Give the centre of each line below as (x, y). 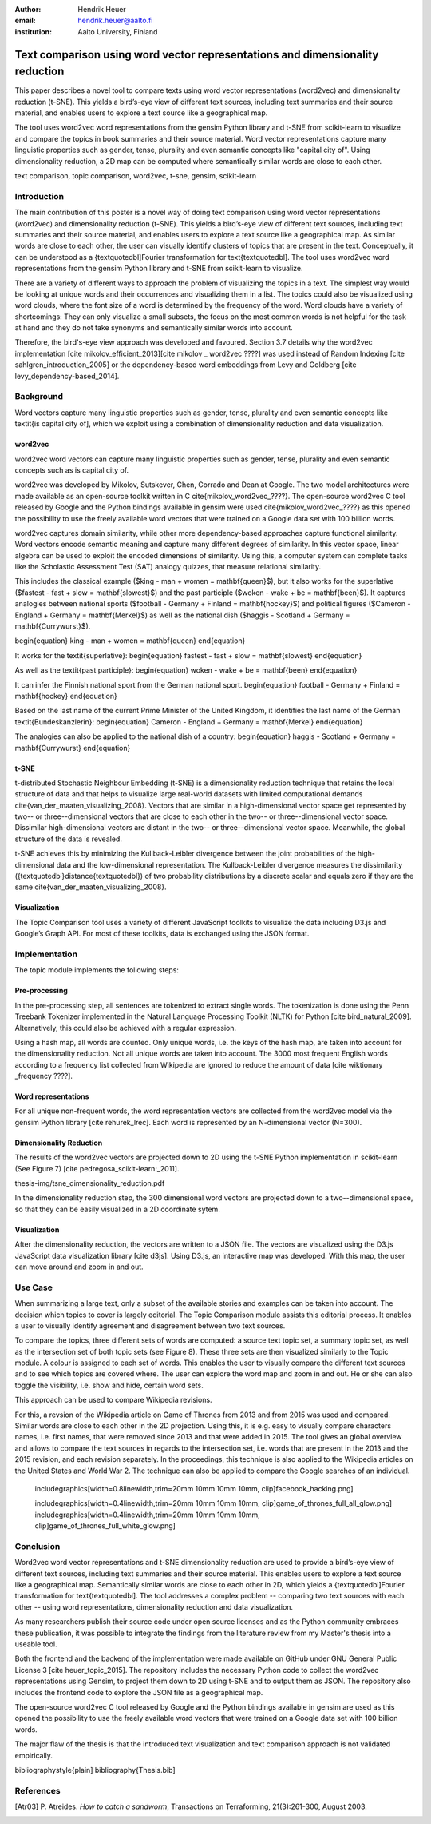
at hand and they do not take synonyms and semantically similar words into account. (154, 328)
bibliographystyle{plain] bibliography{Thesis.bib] (95, 1770)
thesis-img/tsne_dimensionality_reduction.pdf (90, 1183)
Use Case (34, 1287)
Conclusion (38, 1546)
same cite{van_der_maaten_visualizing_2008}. (91, 887)
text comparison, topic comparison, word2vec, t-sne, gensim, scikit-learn (136, 176)
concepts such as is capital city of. (72, 470)
